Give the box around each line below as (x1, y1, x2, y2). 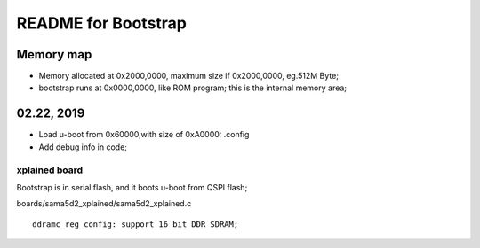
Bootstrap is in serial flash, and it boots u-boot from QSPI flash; (16, 182, 248, 192)
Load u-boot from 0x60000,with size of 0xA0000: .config (38, 129, 250, 140)
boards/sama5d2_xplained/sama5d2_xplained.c (16, 198, 192, 209)
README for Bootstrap (16, 13, 187, 33)
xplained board (16, 164, 84, 176)
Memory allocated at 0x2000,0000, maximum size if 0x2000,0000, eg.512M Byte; (38, 71, 340, 81)
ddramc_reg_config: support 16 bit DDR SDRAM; (32, 219, 239, 229)
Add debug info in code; (38, 142, 128, 152)
